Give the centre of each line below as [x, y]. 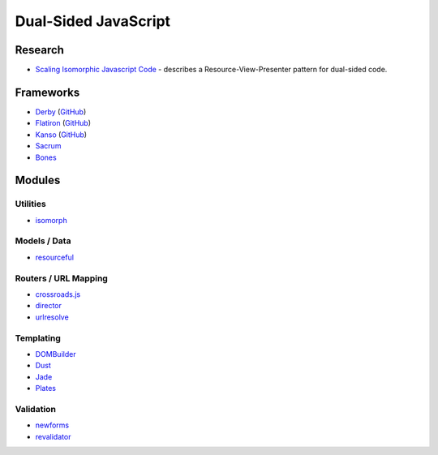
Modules [38, 180]
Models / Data [43, 241]
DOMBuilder [56, 354]
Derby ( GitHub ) [61, 112]
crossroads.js [58, 294]
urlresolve [52, 317]
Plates [46, 388]
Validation [36, 409]
